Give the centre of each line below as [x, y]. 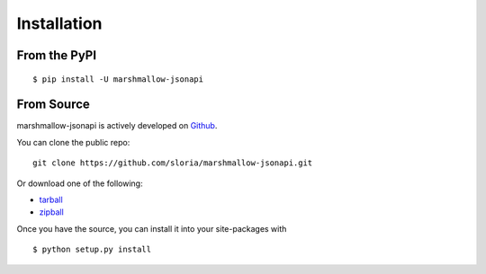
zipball [52, 212]
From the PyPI [57, 55]
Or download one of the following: [80, 183]
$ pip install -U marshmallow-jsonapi [118, 79]
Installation [59, 23]
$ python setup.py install [92, 250]
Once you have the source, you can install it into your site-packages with [152, 228]
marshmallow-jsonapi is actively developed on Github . [117, 126]
